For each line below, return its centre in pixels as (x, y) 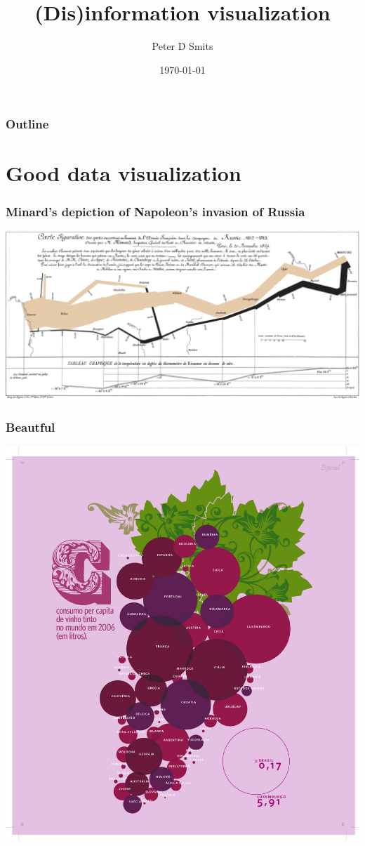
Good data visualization (124, 173)
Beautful (31, 427)
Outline (27, 124)
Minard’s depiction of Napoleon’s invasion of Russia (155, 211)
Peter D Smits (182, 46)
